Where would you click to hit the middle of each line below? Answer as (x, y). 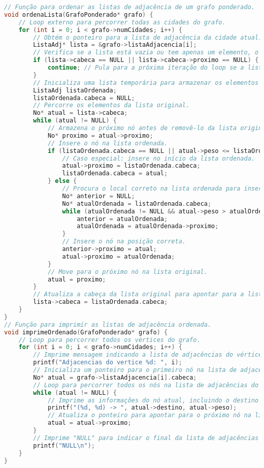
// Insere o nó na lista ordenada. (108, 143)
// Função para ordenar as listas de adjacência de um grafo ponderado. (129, 7)
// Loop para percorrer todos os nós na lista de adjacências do (146, 385)
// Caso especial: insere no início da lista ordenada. (158, 158)
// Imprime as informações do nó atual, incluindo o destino (153, 400)
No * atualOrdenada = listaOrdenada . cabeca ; (137, 204)
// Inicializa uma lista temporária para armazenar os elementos (146, 83)
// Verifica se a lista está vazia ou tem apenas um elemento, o (146, 53)
